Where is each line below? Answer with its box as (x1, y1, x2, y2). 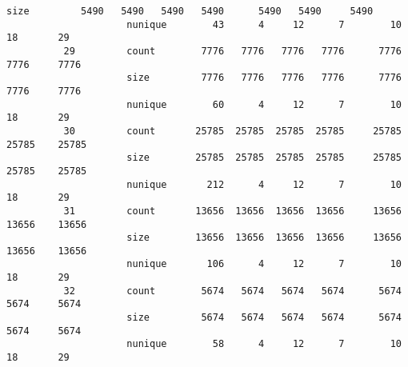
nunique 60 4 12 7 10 (126, 98, 402, 110)
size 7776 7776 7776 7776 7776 (126, 72, 402, 84)
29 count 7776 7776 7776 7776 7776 (63, 45, 402, 57)
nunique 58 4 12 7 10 (126, 338, 402, 350)
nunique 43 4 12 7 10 (126, 18, 402, 30)
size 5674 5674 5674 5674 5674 (126, 312, 402, 324)
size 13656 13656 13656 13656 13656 (126, 232, 402, 244)
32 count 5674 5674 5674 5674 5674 (63, 285, 402, 297)
